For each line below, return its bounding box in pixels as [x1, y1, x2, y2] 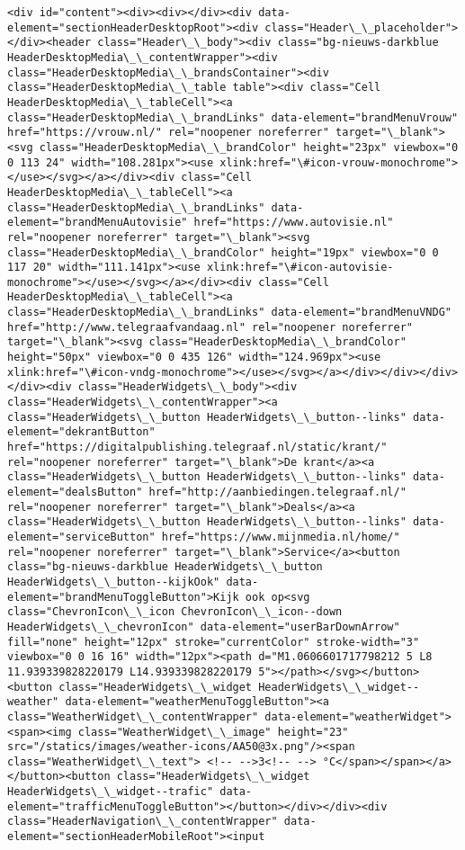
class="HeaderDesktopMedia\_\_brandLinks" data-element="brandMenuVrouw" [7, 111, 459, 124]
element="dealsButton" [7, 486, 143, 498]
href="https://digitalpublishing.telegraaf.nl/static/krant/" [7, 441, 388, 454]
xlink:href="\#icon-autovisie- [206, 261, 394, 274]
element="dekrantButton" [7, 425, 156, 439]
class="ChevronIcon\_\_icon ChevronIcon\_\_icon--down [7, 605, 343, 619]
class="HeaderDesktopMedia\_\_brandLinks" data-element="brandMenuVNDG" [7, 306, 452, 319]
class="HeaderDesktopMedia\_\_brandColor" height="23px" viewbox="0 [39, 140, 459, 154]
